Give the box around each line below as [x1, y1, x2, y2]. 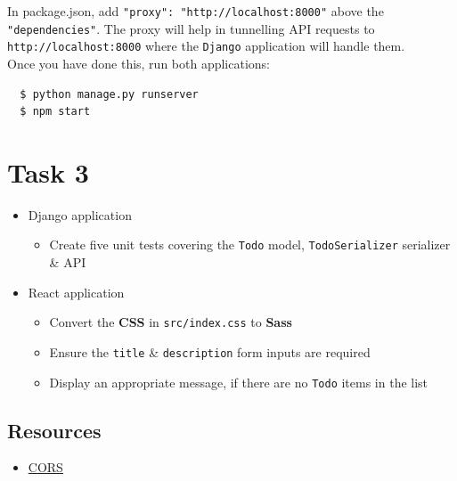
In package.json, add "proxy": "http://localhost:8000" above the [7, 2, 384, 20]
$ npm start [20, 105, 91, 118]
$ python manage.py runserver [20, 87, 199, 101]
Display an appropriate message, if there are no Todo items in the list [49, 372, 428, 391]
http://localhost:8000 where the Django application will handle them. [7, 37, 405, 55]
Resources [7, 416, 102, 444]
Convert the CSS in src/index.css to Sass [49, 313, 292, 331]
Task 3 [7, 153, 89, 190]
